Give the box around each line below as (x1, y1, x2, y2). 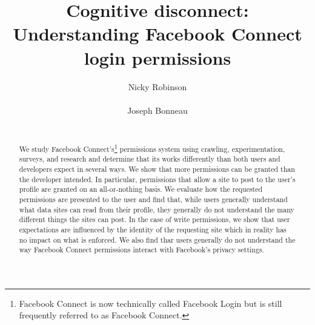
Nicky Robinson (128, 80, 187, 93)
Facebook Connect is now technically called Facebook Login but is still (19, 297, 282, 309)
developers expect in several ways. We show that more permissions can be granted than (19, 163, 295, 174)
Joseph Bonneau (127, 103, 188, 116)
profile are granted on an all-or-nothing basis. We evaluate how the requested (19, 184, 263, 194)
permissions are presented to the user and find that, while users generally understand (19, 194, 288, 204)
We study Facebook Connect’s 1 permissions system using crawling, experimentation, (19, 142, 285, 154)
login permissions (84, 45, 231, 70)
